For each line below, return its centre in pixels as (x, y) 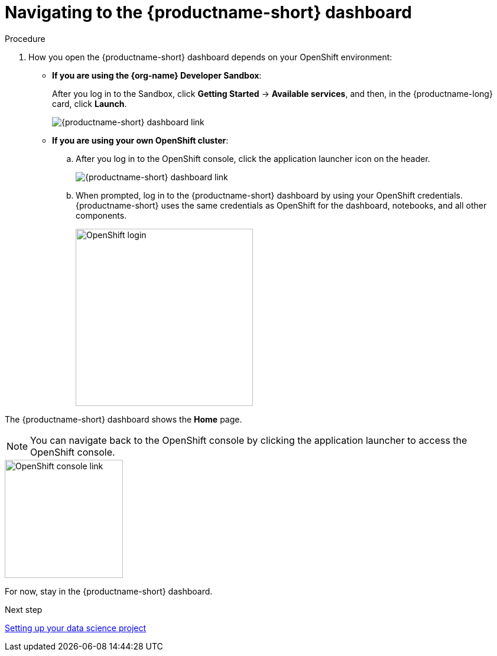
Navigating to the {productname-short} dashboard (208, 12)
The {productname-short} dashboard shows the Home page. (124, 419)
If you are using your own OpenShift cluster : (140, 140)
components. (101, 215)
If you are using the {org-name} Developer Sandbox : (157, 75)
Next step (24, 609)
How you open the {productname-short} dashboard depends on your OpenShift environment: (210, 57)
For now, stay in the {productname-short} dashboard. (109, 591)
